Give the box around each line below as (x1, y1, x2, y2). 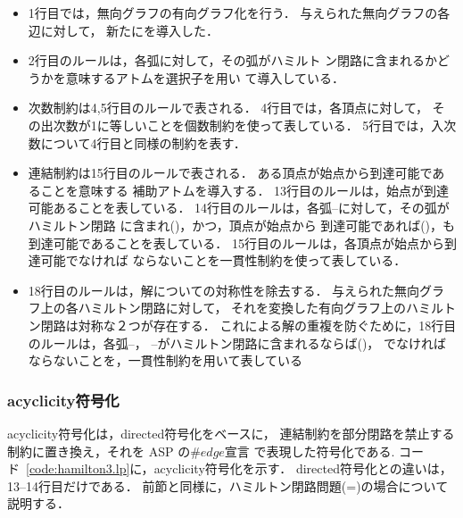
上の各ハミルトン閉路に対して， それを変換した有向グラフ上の (40, 298, 407, 317)
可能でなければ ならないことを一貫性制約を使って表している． (40, 251, 407, 270)
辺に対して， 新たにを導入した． (28, 21, 219, 39)
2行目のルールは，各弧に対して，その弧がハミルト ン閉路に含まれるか (28, 51, 438, 70)
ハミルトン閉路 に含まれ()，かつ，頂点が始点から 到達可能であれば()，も (28, 215, 456, 234)
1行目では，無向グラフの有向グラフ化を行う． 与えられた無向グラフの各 (28, 4, 451, 21)
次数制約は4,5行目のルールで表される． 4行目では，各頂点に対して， (28, 98, 428, 117)
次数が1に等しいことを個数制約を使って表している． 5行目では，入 (53, 115, 444, 134)
